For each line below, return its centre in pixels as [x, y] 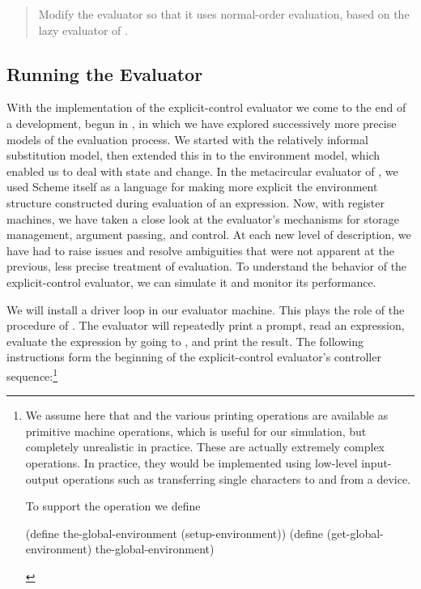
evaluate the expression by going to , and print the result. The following [185, 341]
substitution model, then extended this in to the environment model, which [193, 155]
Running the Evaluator [105, 73]
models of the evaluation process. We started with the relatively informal [187, 139]
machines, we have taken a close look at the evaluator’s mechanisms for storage [203, 218]
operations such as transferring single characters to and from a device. [236, 478]
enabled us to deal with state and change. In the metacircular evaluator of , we [202, 171]
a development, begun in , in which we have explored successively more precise [202, 123]
